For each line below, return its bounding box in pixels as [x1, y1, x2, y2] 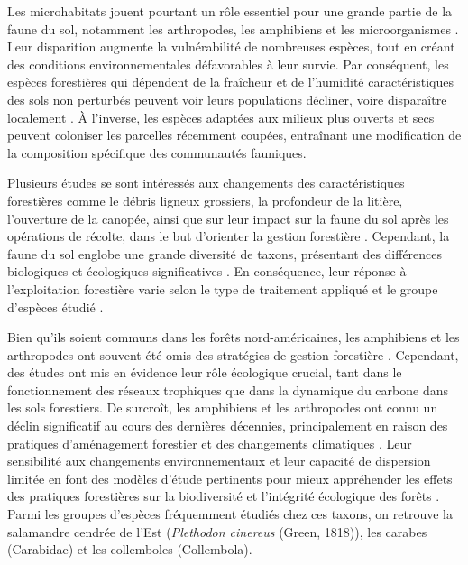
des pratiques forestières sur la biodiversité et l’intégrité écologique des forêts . [7, 486, 440, 505]
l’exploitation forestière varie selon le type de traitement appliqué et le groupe [7, 279, 438, 298]
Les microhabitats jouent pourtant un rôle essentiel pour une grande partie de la [7, 2, 453, 20]
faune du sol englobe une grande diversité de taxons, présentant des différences [7, 244, 443, 263]
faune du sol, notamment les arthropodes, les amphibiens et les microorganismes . [7, 19, 459, 38]
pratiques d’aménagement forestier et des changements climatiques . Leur [7, 433, 412, 452]
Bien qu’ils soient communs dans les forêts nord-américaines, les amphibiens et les [7, 328, 460, 347]
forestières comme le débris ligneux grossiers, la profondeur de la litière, [7, 190, 403, 209]
